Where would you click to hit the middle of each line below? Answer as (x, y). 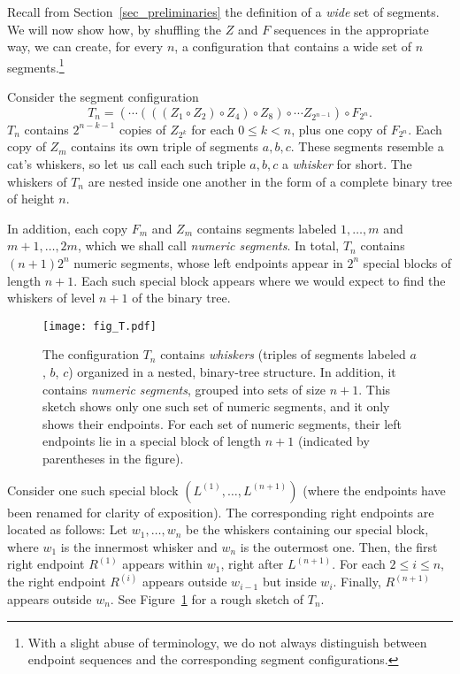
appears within (163, 564)
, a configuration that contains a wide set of (293, 46)
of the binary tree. (181, 298)
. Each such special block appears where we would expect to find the (260, 280)
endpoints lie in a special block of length (152, 441)
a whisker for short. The (347, 163)
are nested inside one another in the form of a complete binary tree (270, 181)
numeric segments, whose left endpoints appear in (208, 262)
